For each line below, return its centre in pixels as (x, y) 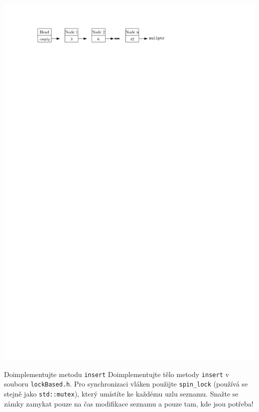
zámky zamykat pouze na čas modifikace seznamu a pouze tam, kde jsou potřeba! (129, 403)
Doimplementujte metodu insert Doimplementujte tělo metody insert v (117, 374)
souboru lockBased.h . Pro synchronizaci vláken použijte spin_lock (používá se (126, 384)
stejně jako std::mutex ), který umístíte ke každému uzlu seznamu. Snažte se (121, 394)
